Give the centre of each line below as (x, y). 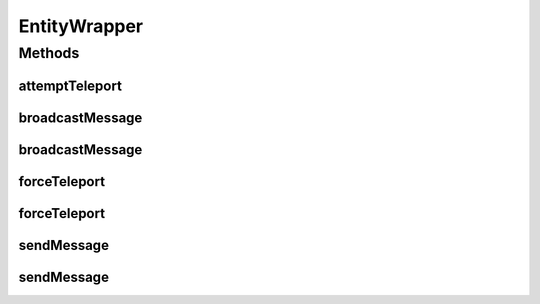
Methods (49, 53)
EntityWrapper (81, 26)
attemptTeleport (70, 85)
